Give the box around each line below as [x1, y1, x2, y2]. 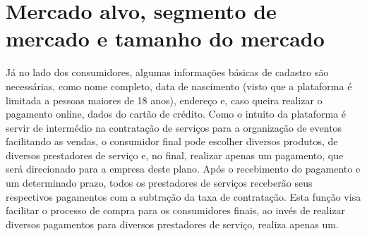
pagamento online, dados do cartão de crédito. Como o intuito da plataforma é [6, 106, 347, 121]
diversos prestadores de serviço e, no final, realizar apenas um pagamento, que [6, 147, 344, 162]
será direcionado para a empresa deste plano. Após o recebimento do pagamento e [6, 161, 361, 176]
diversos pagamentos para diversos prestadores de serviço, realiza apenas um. [6, 216, 339, 231]
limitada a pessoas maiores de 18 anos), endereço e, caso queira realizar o [6, 92, 323, 107]
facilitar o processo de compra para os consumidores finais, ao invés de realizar [6, 203, 346, 218]
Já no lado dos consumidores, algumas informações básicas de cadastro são [6, 65, 329, 80]
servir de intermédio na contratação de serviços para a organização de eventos [6, 120, 342, 135]
